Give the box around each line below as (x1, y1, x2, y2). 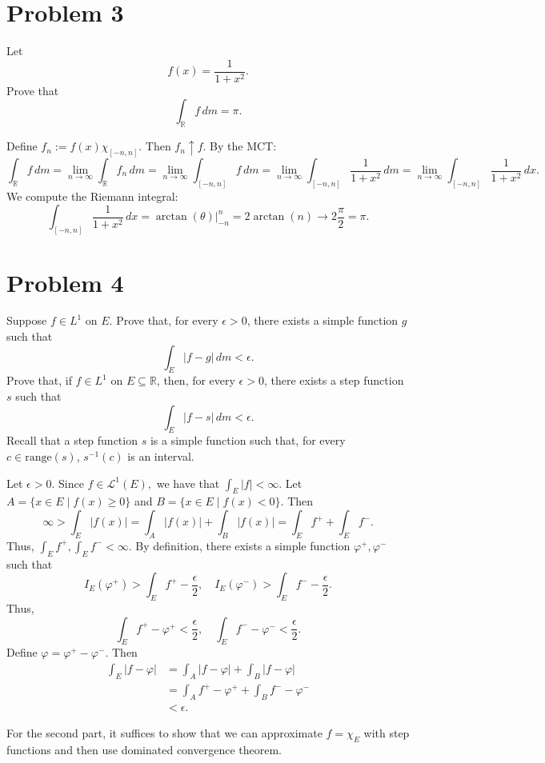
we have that (156, 474, 220, 491)
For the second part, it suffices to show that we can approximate (6, 725, 323, 741)
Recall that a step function (6, 432, 138, 449)
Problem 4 (6, 266, 124, 298)
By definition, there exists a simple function (135, 537, 351, 553)
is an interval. (127, 448, 194, 465)
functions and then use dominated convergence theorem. (6, 741, 283, 757)
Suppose (6, 312, 47, 329)
